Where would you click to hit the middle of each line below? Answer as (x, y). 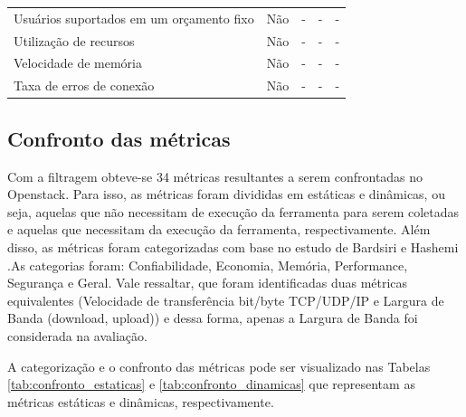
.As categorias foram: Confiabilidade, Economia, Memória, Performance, (208, 265)
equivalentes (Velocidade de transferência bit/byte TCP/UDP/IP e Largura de (226, 300)
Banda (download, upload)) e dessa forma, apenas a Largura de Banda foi (213, 318)
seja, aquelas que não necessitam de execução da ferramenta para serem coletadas (233, 211)
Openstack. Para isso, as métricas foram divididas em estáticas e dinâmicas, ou (226, 194)
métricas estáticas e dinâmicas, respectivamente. (141, 401)
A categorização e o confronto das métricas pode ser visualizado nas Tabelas (219, 366)
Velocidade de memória (78, 63)
